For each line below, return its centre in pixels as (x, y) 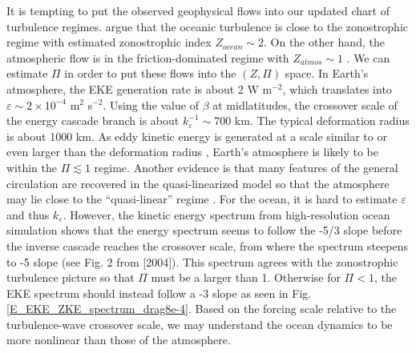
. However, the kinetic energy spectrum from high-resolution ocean (226, 214)
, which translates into (337, 88)
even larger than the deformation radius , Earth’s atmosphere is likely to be (192, 152)
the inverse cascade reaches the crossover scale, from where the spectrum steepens (207, 245)
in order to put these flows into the (150, 73)
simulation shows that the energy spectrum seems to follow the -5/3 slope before (204, 230)
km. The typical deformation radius (322, 120)
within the (32, 167)
